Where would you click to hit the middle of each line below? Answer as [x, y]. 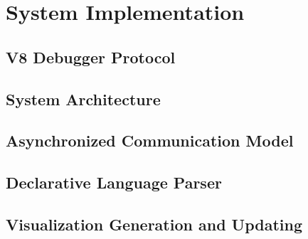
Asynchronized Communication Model [150, 140]
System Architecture [83, 99]
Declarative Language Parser [114, 182]
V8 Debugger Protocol [91, 57]
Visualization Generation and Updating [154, 224]
